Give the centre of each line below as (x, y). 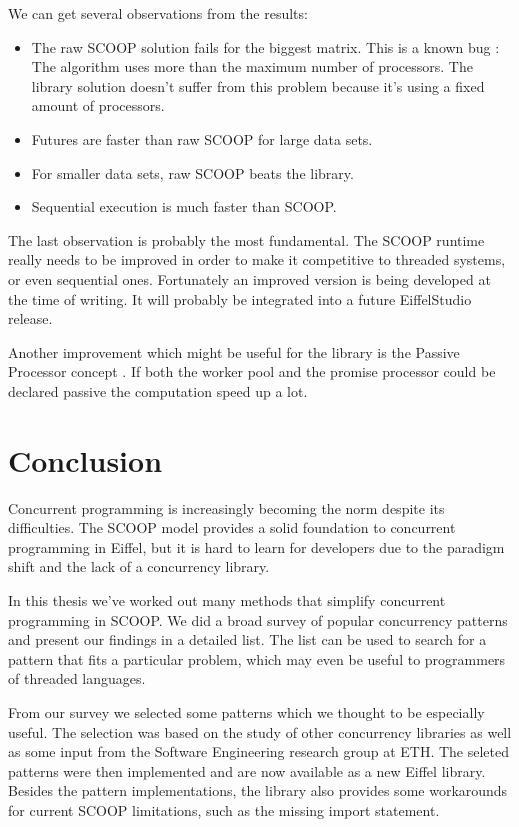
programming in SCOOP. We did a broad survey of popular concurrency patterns (258, 619)
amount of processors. (98, 105)
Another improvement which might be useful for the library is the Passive (234, 351)
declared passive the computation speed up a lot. (158, 390)
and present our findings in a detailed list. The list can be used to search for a (247, 639)
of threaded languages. (77, 678)
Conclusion (85, 459)
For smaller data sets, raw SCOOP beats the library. (192, 172)
